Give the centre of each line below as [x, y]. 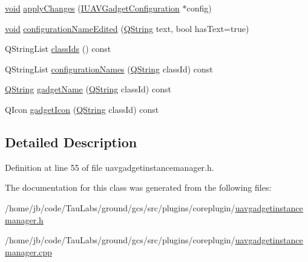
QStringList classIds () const [58, 49]
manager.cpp [28, 251]
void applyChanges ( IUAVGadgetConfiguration [92, 8]
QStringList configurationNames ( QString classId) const [109, 69]
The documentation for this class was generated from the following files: [138, 187]
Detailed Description [71, 142]
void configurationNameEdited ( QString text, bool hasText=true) [127, 28]
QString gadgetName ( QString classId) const [88, 89]
